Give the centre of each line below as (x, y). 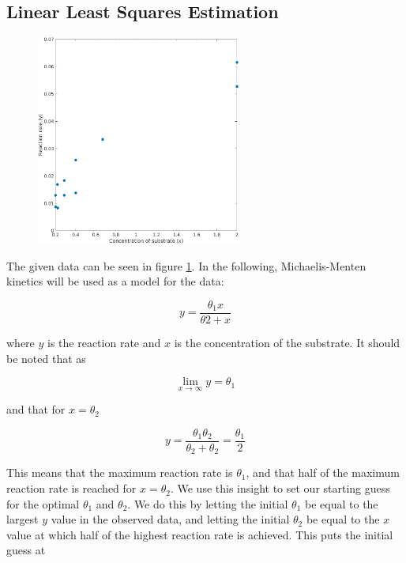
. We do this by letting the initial (208, 503)
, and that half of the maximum (323, 472)
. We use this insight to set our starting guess (280, 488)
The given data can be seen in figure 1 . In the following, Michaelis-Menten (186, 265)
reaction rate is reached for (71, 488)
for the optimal (43, 503)
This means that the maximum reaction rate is (120, 472)
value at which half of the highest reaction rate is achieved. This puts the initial (200, 534)
